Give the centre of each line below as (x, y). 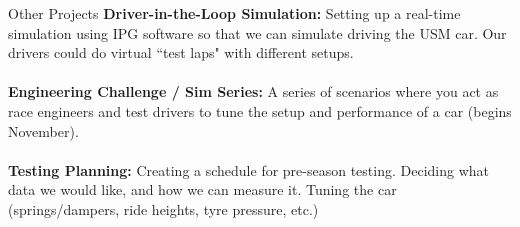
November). (43, 130)
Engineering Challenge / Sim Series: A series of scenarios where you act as (253, 91)
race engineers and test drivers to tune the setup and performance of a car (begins (260, 110)
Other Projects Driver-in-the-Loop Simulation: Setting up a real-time (234, 13)
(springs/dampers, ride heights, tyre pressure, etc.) (163, 208)
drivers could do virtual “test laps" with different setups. (181, 52)
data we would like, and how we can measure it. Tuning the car (202, 189)
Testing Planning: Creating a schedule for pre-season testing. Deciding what (249, 169)
